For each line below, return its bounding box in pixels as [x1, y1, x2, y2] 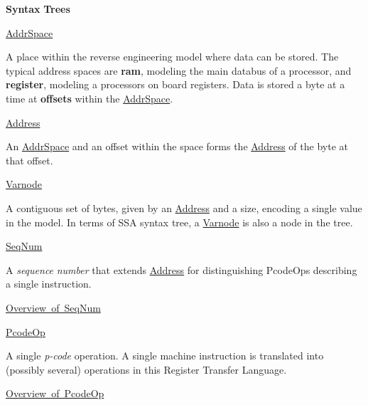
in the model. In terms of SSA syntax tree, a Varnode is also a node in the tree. [6, 214, 353, 229]
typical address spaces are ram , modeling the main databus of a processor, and [6, 63, 352, 78]
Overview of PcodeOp [6, 386, 104, 401]
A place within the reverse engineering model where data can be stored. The [6, 49, 339, 64]
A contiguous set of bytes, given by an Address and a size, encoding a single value [6, 200, 362, 215]
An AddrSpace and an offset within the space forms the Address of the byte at [6, 139, 348, 154]
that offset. [6, 152, 53, 167]
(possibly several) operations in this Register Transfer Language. [6, 362, 287, 377]
